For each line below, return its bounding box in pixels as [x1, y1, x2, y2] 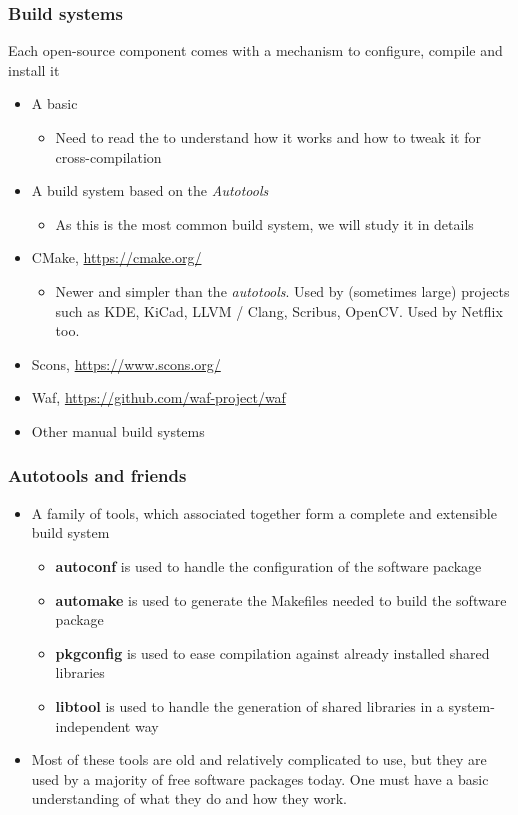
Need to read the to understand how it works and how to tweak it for [55, 127, 481, 147]
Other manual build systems [31, 420, 205, 441]
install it [8, 59, 60, 80]
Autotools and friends [8, 463, 187, 488]
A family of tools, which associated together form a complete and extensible [31, 502, 497, 523]
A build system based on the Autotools [31, 180, 269, 201]
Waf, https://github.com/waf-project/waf [31, 387, 286, 408]
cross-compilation [55, 146, 162, 167]
